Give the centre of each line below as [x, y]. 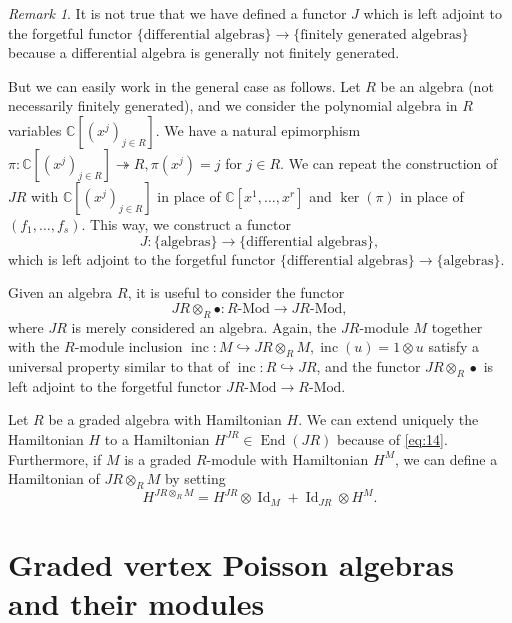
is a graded [158, 458]
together [457, 326]
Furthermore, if [55, 458]
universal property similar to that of [119, 365]
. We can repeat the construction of [389, 162]
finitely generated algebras [381, 34]
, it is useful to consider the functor [236, 292]
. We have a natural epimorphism [258, 129]
